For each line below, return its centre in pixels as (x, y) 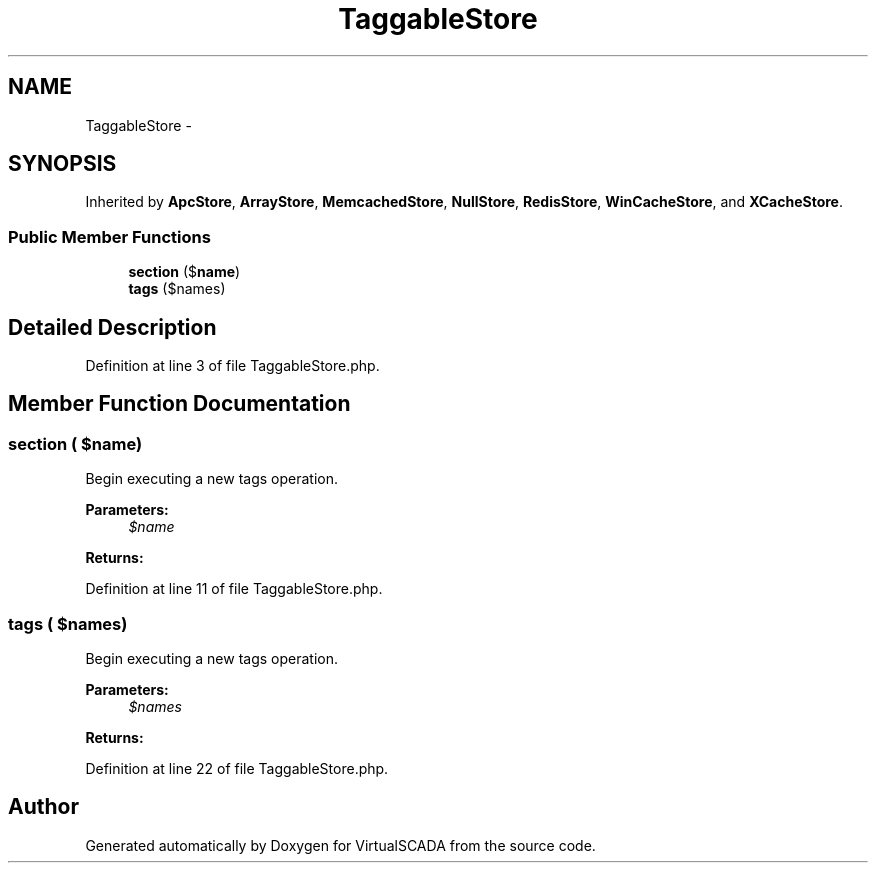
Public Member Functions (109, 236)
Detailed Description (112, 327)
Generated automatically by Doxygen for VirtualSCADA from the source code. (340, 845)
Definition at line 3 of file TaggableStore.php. (232, 366)
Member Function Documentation (179, 404)
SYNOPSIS (62, 164)
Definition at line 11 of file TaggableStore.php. (234, 589)
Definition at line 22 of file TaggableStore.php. (237, 768)
